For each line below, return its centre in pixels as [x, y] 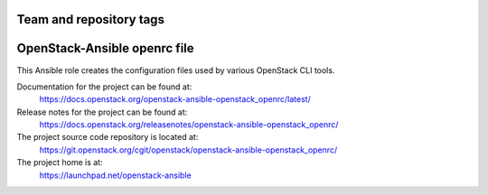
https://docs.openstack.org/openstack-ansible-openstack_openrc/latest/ [175, 99]
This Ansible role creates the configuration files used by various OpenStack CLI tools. [176, 70]
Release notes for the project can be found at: [102, 112]
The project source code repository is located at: [108, 137]
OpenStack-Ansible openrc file [105, 48]
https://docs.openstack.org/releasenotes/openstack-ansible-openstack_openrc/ [189, 125]
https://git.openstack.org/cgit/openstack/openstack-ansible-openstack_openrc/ [188, 150]
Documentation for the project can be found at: [104, 87]
